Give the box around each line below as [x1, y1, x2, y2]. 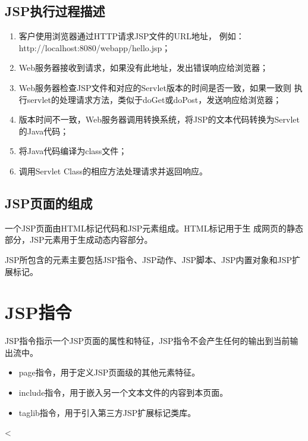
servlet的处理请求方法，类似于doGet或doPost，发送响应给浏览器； [27, 93, 282, 105]
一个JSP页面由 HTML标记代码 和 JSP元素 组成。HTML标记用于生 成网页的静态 [5, 221, 304, 234]
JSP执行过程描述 [5, 2, 105, 20]
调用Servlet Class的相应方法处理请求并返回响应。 [18, 164, 208, 177]
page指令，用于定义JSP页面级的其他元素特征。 [18, 366, 200, 379]
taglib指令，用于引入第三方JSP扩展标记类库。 [18, 406, 196, 418]
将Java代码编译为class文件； [18, 145, 127, 157]
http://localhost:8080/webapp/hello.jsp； [18, 41, 171, 54]
